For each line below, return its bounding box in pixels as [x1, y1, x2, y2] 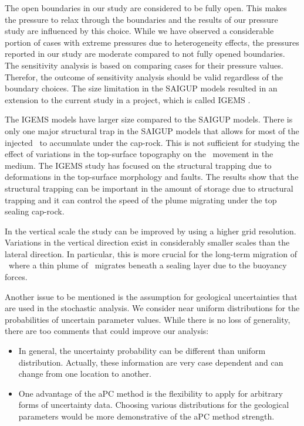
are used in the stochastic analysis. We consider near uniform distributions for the [5, 302, 300, 314]
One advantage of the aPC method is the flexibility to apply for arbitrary [18, 387, 283, 399]
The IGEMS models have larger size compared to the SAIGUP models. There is [5, 113, 293, 125]
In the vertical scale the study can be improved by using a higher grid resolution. [5, 224, 296, 237]
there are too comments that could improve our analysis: [5, 325, 209, 337]
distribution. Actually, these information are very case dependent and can [18, 356, 283, 368]
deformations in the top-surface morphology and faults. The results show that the [5, 171, 299, 183]
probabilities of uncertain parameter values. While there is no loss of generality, [5, 313, 291, 325]
